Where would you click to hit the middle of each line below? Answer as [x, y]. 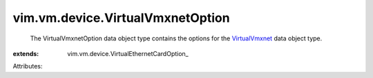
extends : [26, 53]
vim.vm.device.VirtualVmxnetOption [122, 18]
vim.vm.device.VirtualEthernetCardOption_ [128, 53]
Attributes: [28, 66]
